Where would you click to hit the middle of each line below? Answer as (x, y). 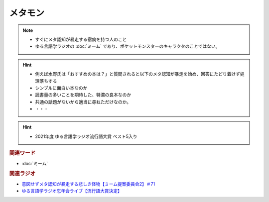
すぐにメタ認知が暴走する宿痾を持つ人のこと (81, 39)
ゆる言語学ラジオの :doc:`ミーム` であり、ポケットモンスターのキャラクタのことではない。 (128, 46)
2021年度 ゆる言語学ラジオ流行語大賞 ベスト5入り (86, 136)
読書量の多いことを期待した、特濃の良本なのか (83, 95)
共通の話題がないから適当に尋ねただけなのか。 (83, 101)
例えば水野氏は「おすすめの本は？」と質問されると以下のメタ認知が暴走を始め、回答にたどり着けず (137, 74)
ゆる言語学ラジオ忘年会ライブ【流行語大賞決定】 (72, 191)
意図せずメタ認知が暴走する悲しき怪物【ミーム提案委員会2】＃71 (88, 184)
